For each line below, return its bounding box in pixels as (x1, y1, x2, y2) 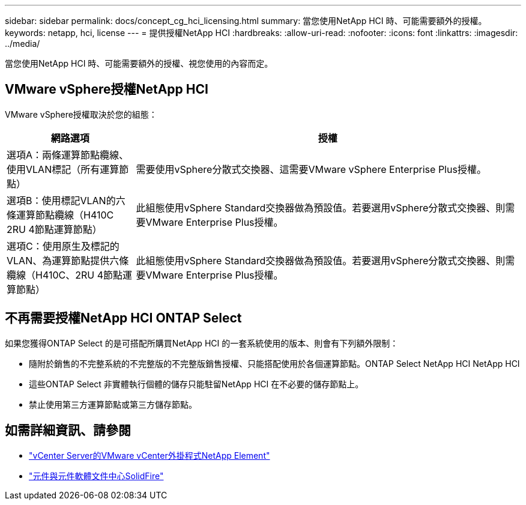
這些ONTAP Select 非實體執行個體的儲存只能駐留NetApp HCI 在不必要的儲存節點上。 (29, 378, 364, 389)
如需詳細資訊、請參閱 (5, 423, 131, 438)
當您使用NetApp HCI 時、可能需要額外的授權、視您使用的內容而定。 (5, 58, 273, 68)
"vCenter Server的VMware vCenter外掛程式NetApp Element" (29, 450, 270, 461)
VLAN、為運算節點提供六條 (7, 254, 129, 267)
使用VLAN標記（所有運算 (7, 163, 119, 175)
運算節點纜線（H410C (16, 208, 114, 221)
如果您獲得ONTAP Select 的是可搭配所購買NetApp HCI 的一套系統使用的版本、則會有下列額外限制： (5, 337, 399, 348)
